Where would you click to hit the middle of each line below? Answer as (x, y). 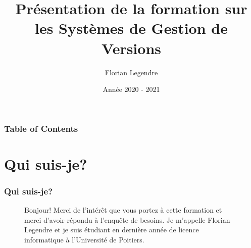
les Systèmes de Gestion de (131, 28)
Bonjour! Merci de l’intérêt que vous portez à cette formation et (123, 210)
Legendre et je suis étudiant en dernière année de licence (112, 230)
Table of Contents (41, 128)
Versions (131, 48)
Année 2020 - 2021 (131, 89)
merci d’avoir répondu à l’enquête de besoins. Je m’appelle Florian (127, 219)
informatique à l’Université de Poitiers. (84, 239)
